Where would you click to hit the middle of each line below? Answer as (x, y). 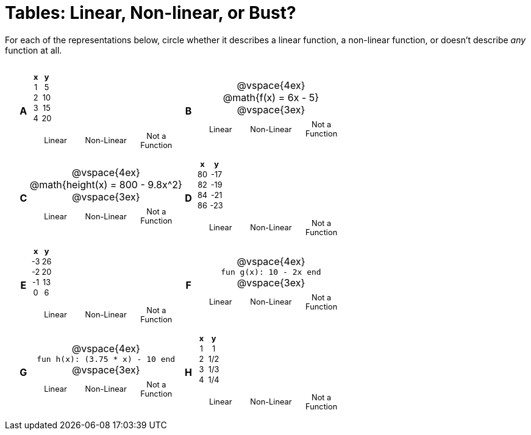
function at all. (34, 50)
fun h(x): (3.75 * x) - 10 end (106, 359)
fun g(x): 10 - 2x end (271, 272)
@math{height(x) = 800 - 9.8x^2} (106, 185)
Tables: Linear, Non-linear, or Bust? (151, 13)
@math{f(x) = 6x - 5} (271, 98)
